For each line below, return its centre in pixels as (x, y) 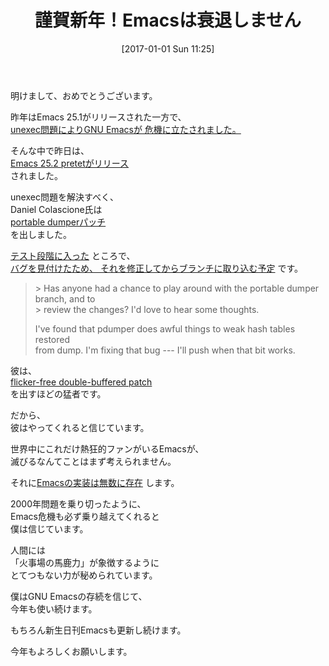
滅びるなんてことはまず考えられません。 (93, 461)
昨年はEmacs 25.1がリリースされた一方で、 (98, 117)
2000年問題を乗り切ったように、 (78, 503)
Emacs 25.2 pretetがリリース (70, 163)
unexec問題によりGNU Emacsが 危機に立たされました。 (126, 129)
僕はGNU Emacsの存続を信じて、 (79, 596)
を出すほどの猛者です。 (58, 393)
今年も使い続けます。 (54, 608)
